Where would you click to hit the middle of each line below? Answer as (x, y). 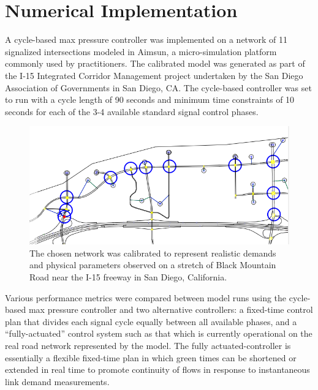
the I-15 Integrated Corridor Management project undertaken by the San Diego (154, 75)
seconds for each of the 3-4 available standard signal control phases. (132, 111)
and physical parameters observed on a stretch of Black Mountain (153, 265)
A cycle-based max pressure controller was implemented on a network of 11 (146, 39)
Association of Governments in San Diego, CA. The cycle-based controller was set (158, 87)
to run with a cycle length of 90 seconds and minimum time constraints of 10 (150, 99)
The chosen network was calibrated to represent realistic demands (153, 253)
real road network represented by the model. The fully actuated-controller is (148, 345)
